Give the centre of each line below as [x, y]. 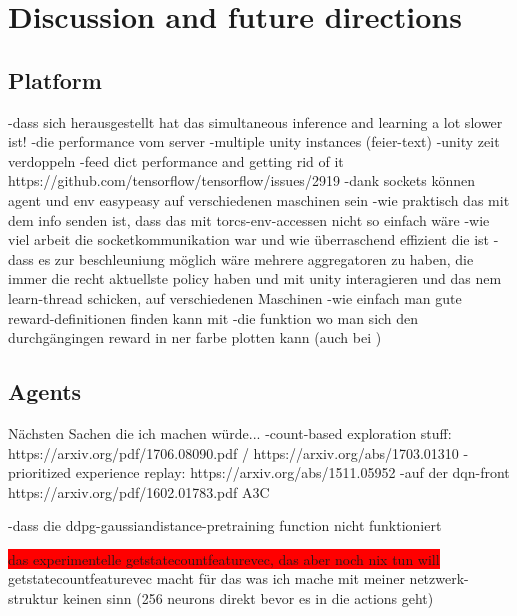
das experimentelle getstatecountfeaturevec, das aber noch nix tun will [224, 558]
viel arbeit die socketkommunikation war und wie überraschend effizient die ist [249, 239]
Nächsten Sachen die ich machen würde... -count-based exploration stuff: [230, 432]
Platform [55, 79]
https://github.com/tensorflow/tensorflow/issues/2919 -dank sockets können [241, 180]
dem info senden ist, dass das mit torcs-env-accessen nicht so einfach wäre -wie [249, 219]
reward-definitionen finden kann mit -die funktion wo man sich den [213, 317]
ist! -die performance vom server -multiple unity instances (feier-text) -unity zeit [254, 141]
